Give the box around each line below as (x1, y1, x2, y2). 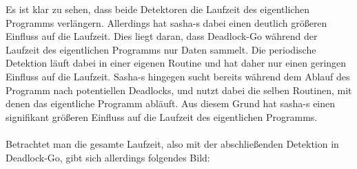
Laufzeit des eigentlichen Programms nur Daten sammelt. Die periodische (6, 42, 316, 56)
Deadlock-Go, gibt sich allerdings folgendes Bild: (6, 150, 210, 164)
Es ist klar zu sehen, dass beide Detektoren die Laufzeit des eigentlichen (6, 2, 309, 16)
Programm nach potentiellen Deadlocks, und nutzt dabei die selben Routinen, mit (6, 82, 352, 97)
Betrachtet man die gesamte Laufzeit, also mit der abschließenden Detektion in (6, 136, 339, 150)
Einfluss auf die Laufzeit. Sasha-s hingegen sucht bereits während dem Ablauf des (6, 69, 350, 83)
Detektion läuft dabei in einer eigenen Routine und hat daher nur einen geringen (6, 56, 347, 70)
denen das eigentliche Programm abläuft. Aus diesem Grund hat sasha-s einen (6, 96, 336, 111)
